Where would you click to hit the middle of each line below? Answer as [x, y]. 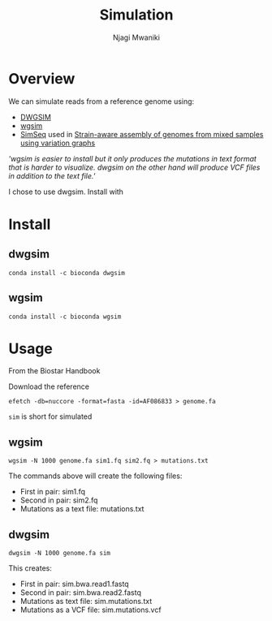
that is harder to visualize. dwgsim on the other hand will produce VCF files [134, 167]
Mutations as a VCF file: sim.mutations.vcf [91, 610]
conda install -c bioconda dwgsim [67, 273]
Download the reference [49, 386]
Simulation [136, 15]
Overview [42, 78]
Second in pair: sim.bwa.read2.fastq [81, 593]
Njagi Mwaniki [136, 37]
